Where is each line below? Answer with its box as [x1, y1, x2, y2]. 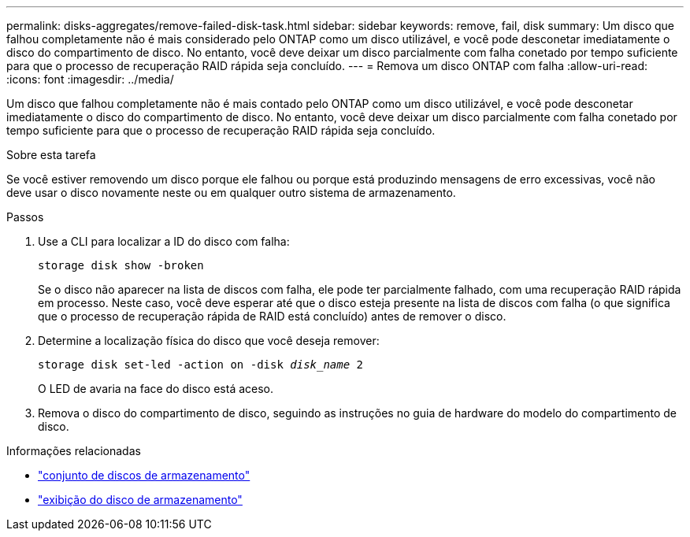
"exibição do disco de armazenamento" [38, 493, 243, 506]
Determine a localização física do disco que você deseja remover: [38, 334, 380, 347]
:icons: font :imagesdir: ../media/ [6, 72, 174, 86]
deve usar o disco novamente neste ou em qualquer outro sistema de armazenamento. [6, 186, 456, 199]
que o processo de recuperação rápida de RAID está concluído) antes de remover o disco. [38, 309, 506, 323]
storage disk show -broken [38, 259, 204, 272]
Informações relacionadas [6, 444, 141, 457]
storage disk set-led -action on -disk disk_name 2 [38, 358, 364, 371]
